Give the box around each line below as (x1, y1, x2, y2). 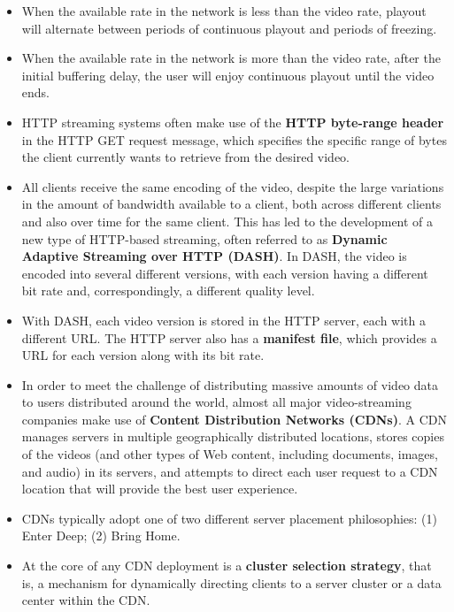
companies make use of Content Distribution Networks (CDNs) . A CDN (21, 409, 448, 428)
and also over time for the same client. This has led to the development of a (21, 211, 434, 230)
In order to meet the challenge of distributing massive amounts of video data (21, 375, 438, 394)
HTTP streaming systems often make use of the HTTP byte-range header (21, 112, 444, 131)
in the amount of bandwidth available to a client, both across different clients (21, 195, 442, 213)
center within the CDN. (21, 591, 150, 609)
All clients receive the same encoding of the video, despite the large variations (21, 177, 444, 195)
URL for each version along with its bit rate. (21, 346, 265, 364)
